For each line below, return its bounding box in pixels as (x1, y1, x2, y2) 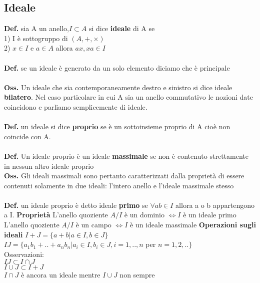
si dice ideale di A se (88, 23, 155, 34)
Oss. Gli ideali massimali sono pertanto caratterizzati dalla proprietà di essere (4, 170, 244, 181)
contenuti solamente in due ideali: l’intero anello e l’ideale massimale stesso (4, 180, 234, 190)
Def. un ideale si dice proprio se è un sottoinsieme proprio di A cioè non (4, 121, 230, 132)
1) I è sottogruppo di (4, 33, 68, 43)
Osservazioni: (4, 248, 44, 259)
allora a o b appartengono (175, 199, 255, 210)
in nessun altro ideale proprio (4, 160, 94, 171)
